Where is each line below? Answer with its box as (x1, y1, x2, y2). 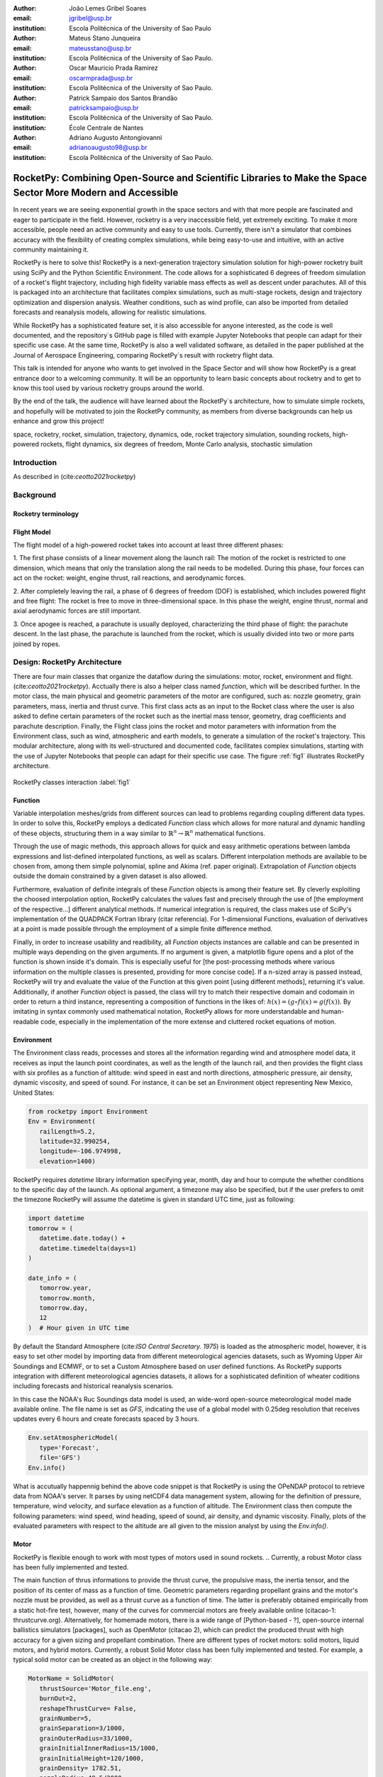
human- (321, 1007, 345, 1016)
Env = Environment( (28, 1117, 96, 1126)
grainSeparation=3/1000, (39, 1724, 126, 1732)
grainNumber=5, (39, 1714, 92, 1723)
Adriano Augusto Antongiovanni (69, 134, 162, 142)
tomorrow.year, (39, 1284, 92, 1292)
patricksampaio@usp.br (69, 103, 140, 112)
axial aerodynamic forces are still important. (13, 606, 142, 615)
